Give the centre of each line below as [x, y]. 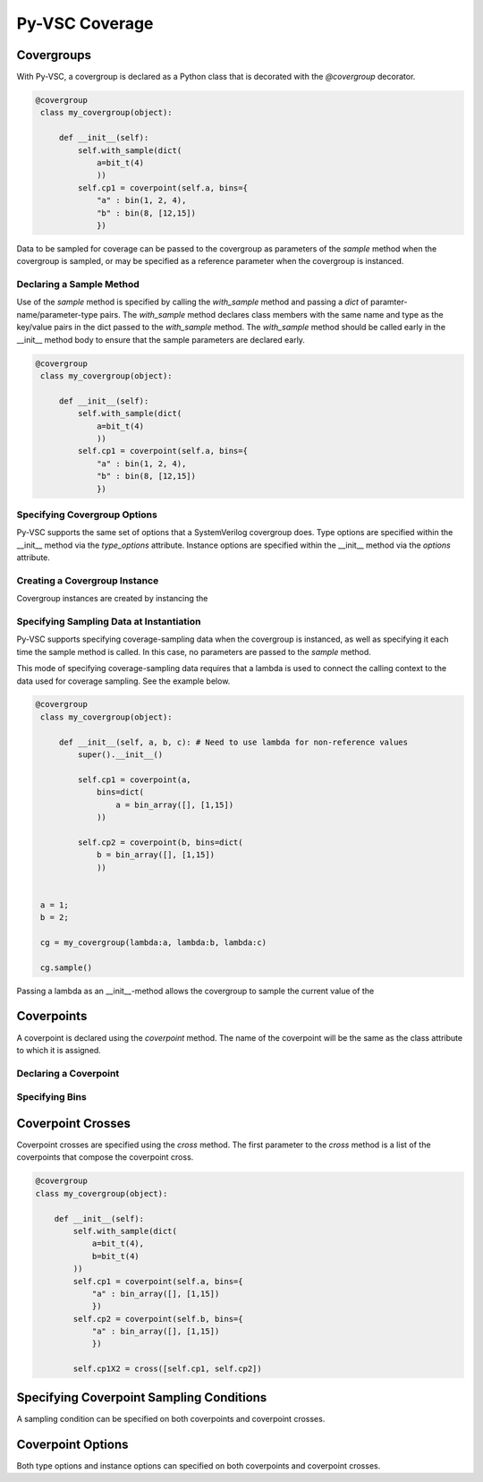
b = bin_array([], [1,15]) [156, 855]
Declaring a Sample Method [78, 285]
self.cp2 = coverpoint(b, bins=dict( [160, 842]
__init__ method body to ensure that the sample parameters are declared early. [161, 339]
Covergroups [54, 55]
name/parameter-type [57, 314]
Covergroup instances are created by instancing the [112, 599]
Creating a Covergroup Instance [88, 580]
